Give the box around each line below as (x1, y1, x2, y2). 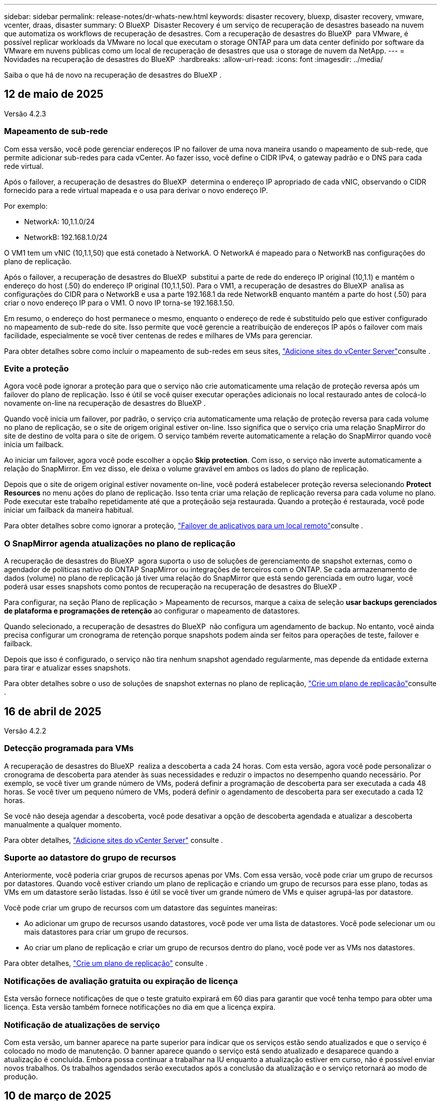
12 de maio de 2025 (4, 88, 104, 101)
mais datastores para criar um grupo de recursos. (24, 928, 189, 937)
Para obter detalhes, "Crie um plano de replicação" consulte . (4, 959, 208, 968)
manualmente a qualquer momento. (4, 820, 122, 829)
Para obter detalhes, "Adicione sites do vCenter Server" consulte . (4, 835, 223, 844)
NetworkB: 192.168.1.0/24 (24, 232, 108, 241)
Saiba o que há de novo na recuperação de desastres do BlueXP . (4, 71, 222, 79)
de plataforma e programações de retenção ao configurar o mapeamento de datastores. (4, 606, 300, 616)
